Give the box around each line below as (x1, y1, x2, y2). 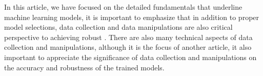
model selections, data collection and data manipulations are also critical (4, 22, 233, 32)
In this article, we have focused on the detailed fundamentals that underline (4, 2, 242, 12)
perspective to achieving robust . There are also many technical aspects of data (4, 31, 253, 42)
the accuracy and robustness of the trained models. (4, 62, 165, 72)
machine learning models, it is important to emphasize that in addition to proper (4, 11, 259, 22)
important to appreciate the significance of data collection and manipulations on (4, 51, 257, 62)
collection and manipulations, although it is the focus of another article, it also (4, 42, 252, 52)
